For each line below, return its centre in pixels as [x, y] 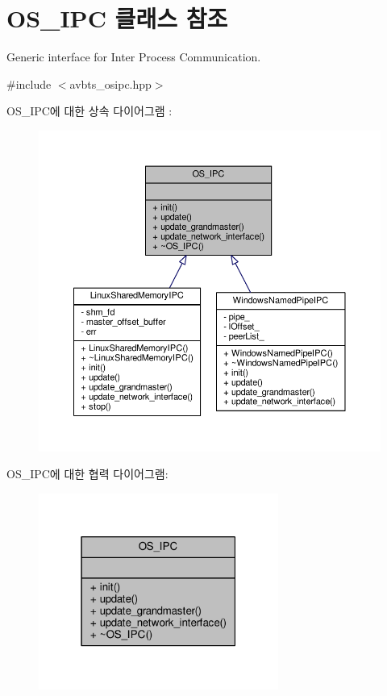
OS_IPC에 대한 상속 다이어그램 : [89, 111]
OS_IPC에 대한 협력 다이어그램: [87, 474]
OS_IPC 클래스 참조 [117, 18]
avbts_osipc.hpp [110, 83]
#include [29, 83]
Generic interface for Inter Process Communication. [134, 57]
